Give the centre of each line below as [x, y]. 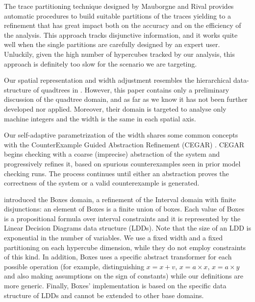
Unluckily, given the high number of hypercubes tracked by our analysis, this [119, 54]
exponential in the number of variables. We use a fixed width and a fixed [113, 238]
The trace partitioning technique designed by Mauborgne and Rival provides [119, 6]
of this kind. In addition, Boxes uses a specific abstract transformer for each [118, 257]
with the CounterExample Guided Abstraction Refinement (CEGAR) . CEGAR [124, 144]
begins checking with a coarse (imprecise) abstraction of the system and [112, 154]
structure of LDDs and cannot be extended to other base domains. [104, 295]
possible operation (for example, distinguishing [74, 266]
